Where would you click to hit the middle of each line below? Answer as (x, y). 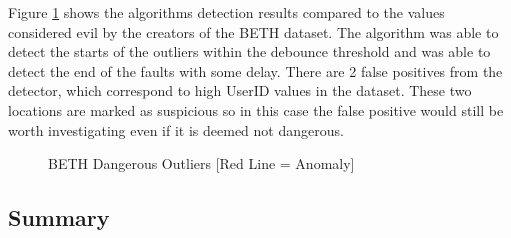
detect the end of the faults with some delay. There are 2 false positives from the (255, 70)
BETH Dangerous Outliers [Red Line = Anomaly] (201, 163)
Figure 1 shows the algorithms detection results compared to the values (226, 12)
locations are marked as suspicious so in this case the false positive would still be (256, 109)
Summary (59, 217)
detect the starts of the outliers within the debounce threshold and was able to (249, 51)
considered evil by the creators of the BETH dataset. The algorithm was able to (253, 31)
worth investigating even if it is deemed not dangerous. (176, 129)
